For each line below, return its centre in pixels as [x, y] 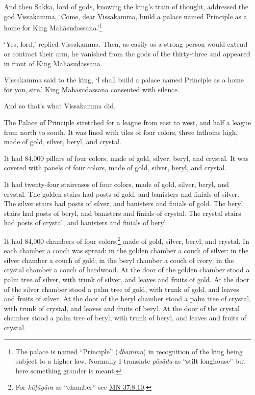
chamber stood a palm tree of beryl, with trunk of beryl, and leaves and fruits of [125, 318]
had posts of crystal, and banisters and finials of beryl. [86, 223]
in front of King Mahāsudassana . [53, 63]
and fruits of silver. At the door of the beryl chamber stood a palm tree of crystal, [127, 299]
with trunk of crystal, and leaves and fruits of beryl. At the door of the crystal [122, 308]
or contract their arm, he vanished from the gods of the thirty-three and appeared [127, 54]
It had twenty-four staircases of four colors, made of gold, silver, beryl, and [116, 184]
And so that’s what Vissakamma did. [60, 106]
